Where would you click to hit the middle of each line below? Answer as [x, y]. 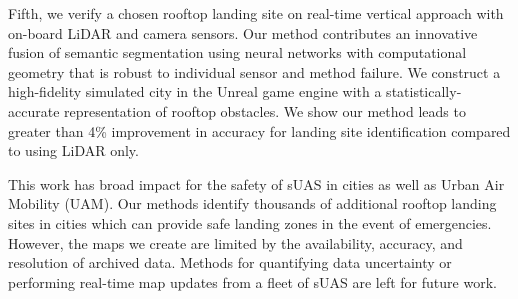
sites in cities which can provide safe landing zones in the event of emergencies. [250, 222]
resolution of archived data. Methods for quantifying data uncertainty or [230, 262]
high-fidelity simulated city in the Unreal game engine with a [195, 91]
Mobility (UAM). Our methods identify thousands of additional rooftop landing [252, 203]
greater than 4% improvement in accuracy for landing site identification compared [259, 130]
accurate [34, 110]
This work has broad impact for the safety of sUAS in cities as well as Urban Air [256, 183]
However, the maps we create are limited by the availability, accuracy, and [235, 242]
